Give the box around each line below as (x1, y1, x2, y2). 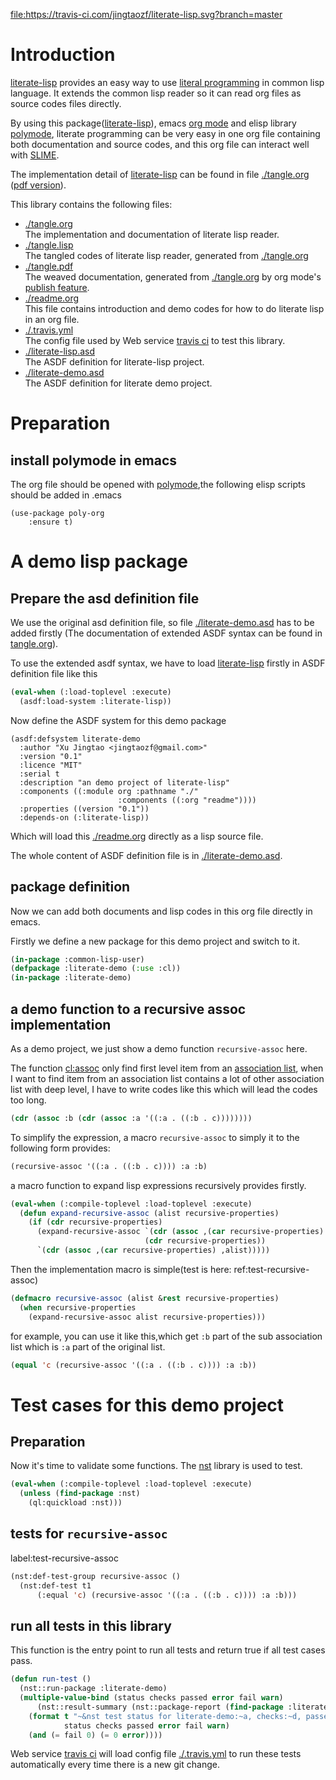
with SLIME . (10, 149, 60, 161)
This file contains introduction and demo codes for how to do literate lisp (24, 302, 325, 314)
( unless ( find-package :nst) (19, 1489, 141, 1499)
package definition (10, 879, 131, 896)
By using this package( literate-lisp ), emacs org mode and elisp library (10, 117, 297, 129)
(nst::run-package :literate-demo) (19, 1684, 168, 1694)
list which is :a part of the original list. (10, 1340, 166, 1353)
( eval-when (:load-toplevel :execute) (10, 687, 172, 697)
